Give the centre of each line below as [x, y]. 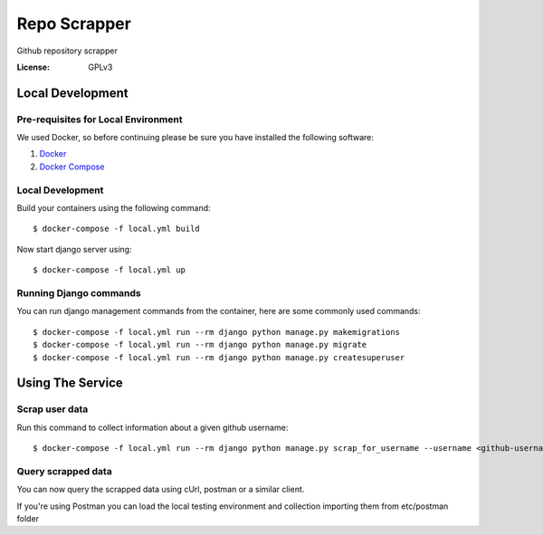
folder [28, 518]
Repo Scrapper [74, 24]
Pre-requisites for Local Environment [100, 119]
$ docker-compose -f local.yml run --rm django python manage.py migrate [200, 345]
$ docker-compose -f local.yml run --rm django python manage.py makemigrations [217, 332]
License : [33, 67]
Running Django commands [79, 292]
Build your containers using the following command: [114, 208]
